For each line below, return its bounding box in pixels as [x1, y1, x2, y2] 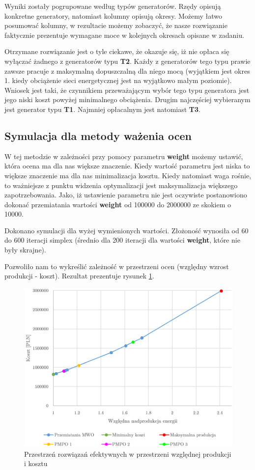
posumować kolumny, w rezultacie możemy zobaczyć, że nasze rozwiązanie [4, 20, 227, 30]
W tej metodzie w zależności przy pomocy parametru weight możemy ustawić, [4, 151, 243, 161]
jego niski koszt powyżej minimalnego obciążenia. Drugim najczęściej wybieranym [4, 94, 251, 105]
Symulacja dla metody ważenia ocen [4, 128, 192, 143]
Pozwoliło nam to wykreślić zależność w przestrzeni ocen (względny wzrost [4, 261, 229, 271]
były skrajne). [4, 245, 46, 255]
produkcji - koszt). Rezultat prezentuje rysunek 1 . [4, 271, 154, 281]
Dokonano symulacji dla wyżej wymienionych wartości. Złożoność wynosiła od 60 [4, 225, 249, 235]
